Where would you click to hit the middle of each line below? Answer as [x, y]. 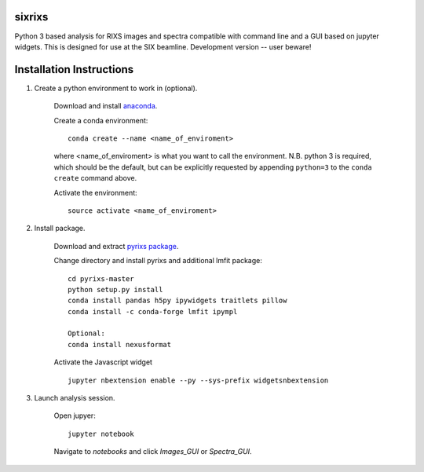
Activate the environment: [95, 192]
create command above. [95, 178]
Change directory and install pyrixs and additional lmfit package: [158, 261]
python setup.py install [115, 289]
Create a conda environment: [101, 120]
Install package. [60, 229]
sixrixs [31, 17]
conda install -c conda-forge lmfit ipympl [153, 311]
